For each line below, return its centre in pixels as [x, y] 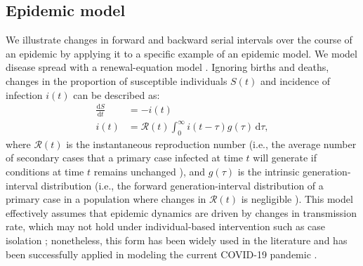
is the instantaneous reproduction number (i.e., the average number [211, 144]
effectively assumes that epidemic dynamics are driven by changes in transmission [181, 212]
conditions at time [45, 172]
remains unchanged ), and [150, 172]
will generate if [285, 158]
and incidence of [295, 80]
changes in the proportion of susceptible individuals [117, 80]
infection [24, 94]
